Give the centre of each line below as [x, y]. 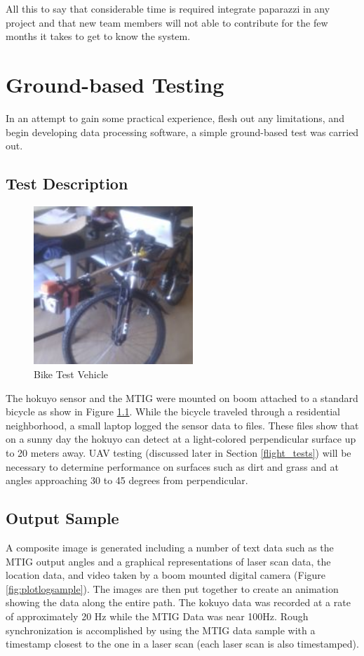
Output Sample [62, 518]
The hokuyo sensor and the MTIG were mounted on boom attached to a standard [182, 397]
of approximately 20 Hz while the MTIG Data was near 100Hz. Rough [157, 616]
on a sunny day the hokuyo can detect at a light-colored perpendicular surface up [181, 439]
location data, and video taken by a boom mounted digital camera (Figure [166, 575]
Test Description [67, 183]
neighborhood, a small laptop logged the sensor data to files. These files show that [182, 425]
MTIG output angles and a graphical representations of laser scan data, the [168, 561]
